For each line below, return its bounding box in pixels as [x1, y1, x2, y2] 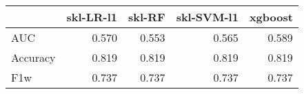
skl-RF [128, 9, 165, 25]
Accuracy [11, 49, 56, 65]
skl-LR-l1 [66, 9, 118, 25]
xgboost [249, 9, 293, 25]
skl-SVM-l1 [176, 9, 239, 25]
